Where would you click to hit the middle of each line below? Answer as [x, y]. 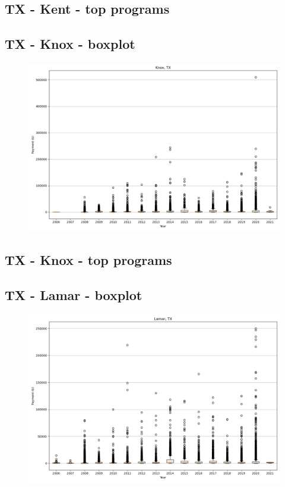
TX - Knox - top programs [88, 260]
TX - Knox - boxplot [70, 44]
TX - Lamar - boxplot [74, 295]
